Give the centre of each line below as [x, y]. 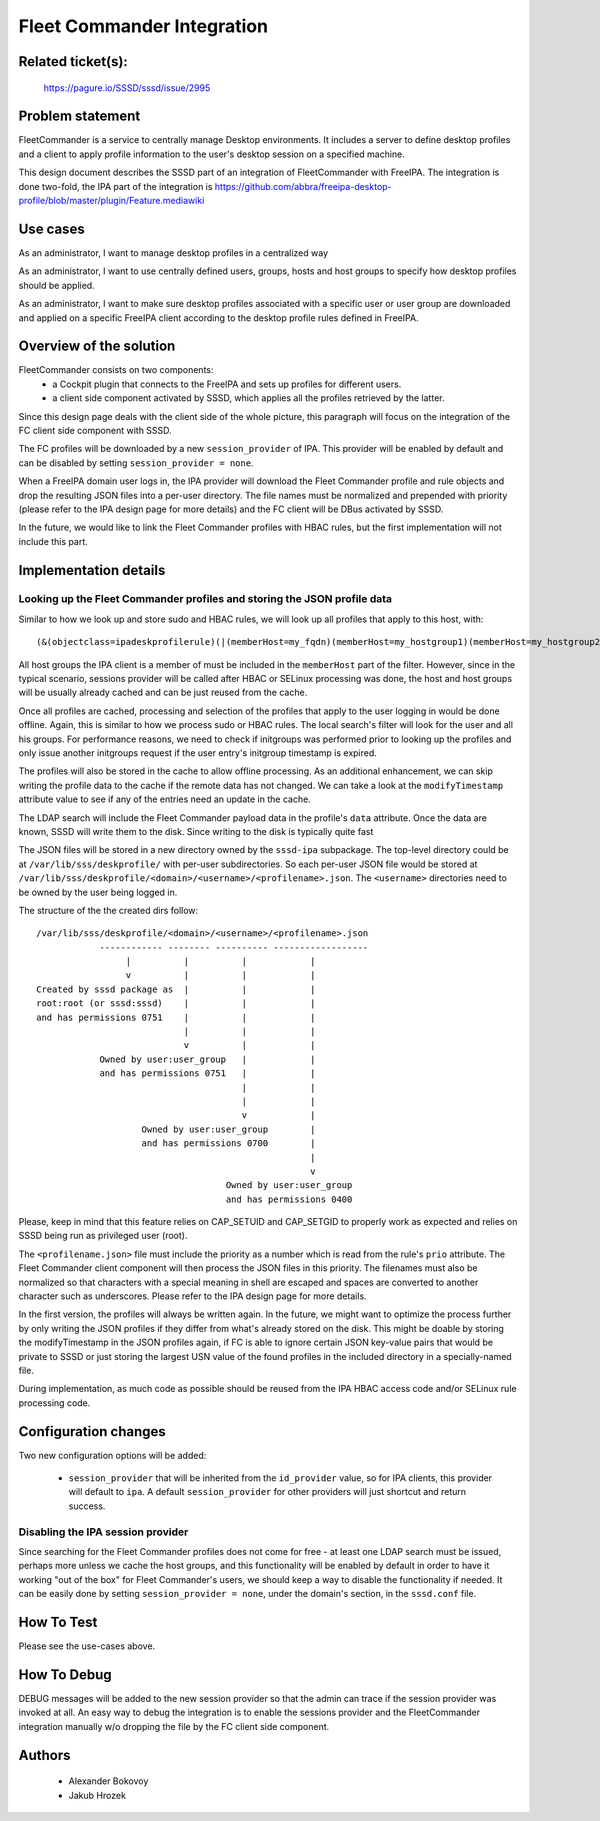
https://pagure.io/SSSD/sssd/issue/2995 [127, 87]
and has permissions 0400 [289, 1199]
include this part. [53, 541]
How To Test [58, 1621]
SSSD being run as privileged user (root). [103, 1236]
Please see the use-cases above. [87, 1646]
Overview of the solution [97, 346]
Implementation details [92, 570]
